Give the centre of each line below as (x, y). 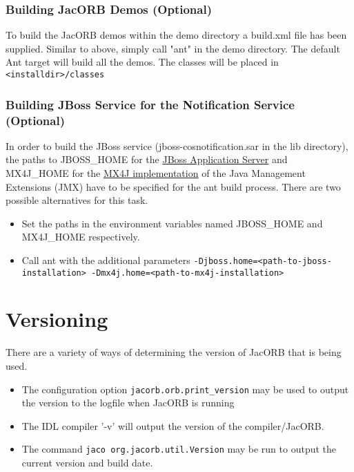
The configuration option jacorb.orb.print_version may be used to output (185, 389)
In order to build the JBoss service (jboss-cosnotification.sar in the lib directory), (177, 145)
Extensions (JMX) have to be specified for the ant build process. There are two (173, 186)
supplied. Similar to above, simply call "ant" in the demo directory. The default (173, 48)
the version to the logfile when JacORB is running (128, 403)
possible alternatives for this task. (77, 200)
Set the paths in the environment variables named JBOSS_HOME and (172, 223)
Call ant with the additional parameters (106, 259)
